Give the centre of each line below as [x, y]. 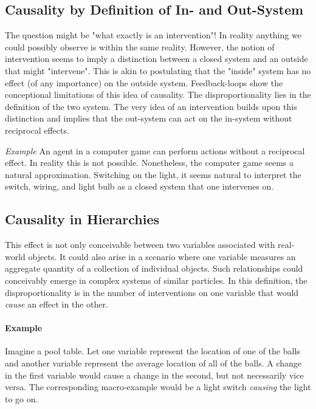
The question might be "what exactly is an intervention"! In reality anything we [153, 35]
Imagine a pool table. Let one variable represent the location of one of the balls [153, 351]
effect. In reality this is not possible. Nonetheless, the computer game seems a [149, 163]
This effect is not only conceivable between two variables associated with [140, 245]
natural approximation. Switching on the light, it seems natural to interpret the [153, 174]
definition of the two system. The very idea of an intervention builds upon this [151, 106]
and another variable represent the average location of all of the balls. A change [153, 363]
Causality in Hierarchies [82, 219]
